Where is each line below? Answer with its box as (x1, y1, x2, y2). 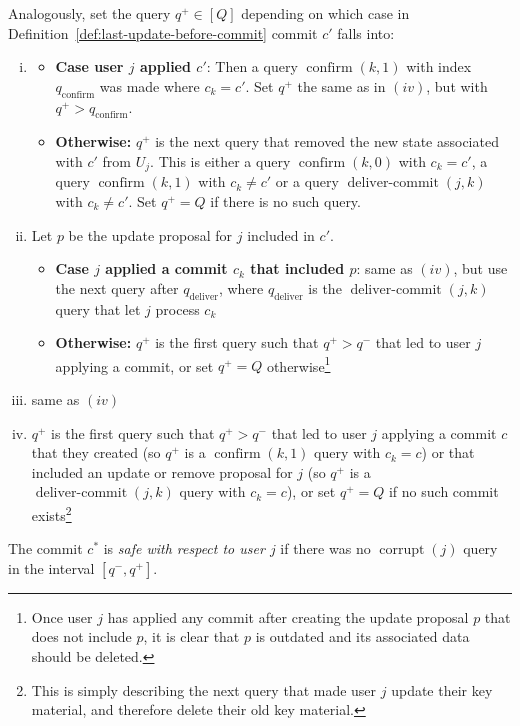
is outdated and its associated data (255, 626, 470, 647)
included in (247, 224, 315, 245)
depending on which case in (241, 3, 410, 23)
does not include (31, 626, 132, 647)
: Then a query (206, 56, 298, 77)
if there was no (280, 538, 371, 559)
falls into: (337, 22, 395, 43)
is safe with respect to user (103, 538, 265, 559)
